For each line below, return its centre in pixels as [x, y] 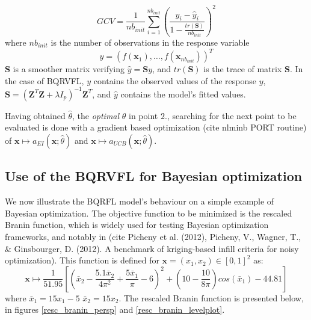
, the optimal [96, 115]
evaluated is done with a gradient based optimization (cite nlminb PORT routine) [156, 127]
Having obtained [35, 115]
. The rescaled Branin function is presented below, [211, 297]
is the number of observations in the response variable [150, 42]
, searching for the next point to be [232, 115]
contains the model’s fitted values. [183, 94]
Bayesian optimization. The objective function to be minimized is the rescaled [149, 213]
